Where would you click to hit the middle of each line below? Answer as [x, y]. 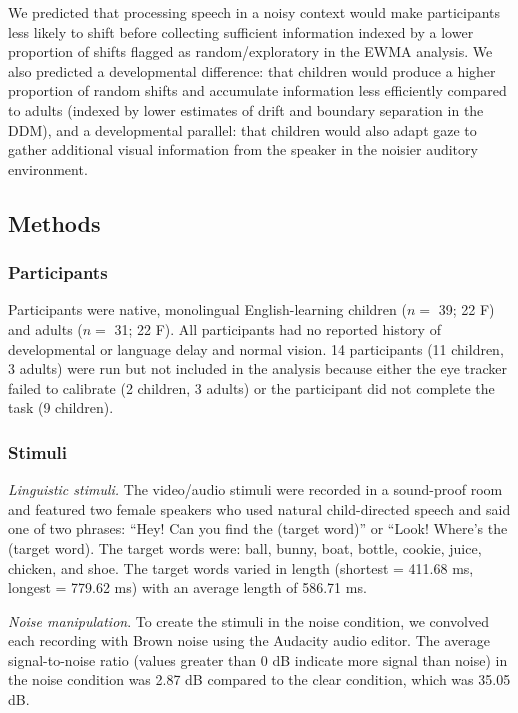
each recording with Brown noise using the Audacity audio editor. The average [249, 640]
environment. [48, 168]
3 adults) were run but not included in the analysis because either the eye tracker [258, 368]
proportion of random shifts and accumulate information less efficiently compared [257, 90]
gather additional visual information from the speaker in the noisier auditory [243, 149]
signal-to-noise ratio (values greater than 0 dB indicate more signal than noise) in [258, 659]
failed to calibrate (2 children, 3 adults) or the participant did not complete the [251, 387]
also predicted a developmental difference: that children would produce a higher [252, 70]
